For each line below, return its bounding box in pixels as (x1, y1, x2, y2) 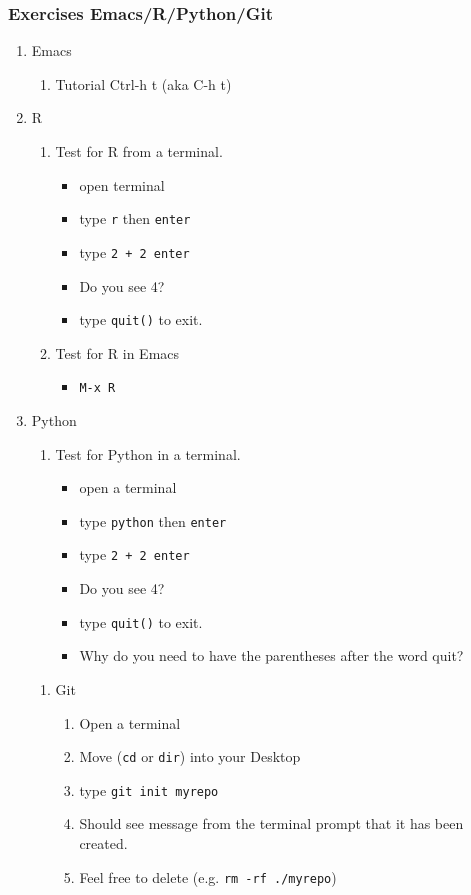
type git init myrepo (79, 779, 219, 800)
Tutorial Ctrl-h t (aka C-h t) (55, 73, 232, 94)
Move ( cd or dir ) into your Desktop (79, 746, 301, 767)
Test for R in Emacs (55, 342, 180, 363)
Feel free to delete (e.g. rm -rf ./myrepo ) (79, 866, 337, 887)
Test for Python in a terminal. (55, 443, 241, 464)
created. (79, 833, 128, 854)
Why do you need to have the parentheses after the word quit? (79, 645, 464, 666)
